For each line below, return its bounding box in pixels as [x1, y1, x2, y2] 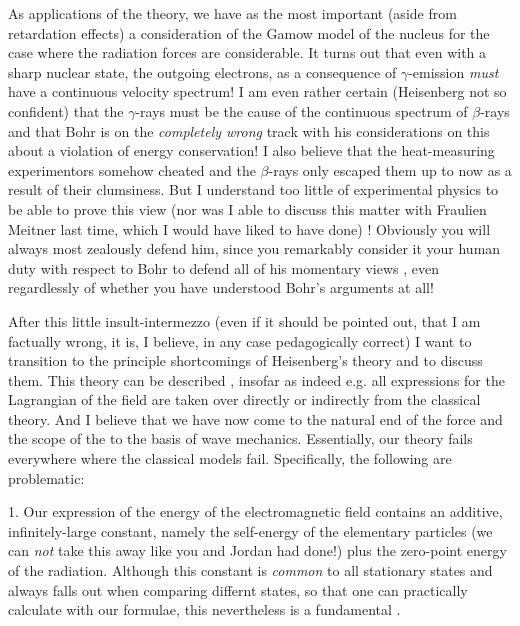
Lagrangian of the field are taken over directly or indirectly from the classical [8, 389, 481, 410]
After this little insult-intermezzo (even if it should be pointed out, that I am [8, 310, 481, 331]
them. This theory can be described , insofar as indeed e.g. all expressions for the [8, 369, 505, 390]
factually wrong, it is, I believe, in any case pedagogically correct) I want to [8, 330, 472, 351]
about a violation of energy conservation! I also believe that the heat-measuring [8, 140, 495, 161]
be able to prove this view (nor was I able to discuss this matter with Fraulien [8, 198, 487, 219]
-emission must [408, 61, 499, 82]
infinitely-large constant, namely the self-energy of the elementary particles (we [8, 520, 493, 541]
